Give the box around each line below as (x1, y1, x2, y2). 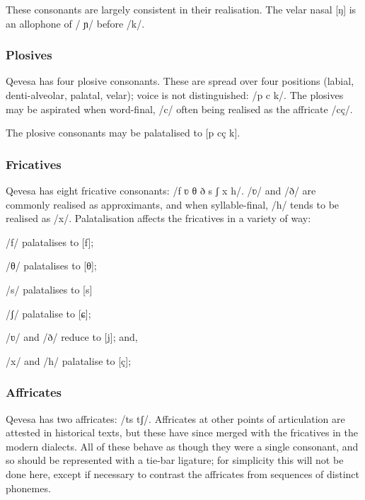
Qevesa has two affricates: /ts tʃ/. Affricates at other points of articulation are (6, 411, 345, 426)
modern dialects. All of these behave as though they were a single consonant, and (6, 438, 359, 453)
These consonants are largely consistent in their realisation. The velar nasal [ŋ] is (6, 2, 357, 16)
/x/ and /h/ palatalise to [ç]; (6, 353, 132, 368)
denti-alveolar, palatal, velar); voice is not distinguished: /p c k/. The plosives (6, 88, 344, 102)
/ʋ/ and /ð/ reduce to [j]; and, (6, 330, 138, 344)
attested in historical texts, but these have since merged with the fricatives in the (6, 425, 358, 440)
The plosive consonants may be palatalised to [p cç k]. (6, 125, 241, 140)
